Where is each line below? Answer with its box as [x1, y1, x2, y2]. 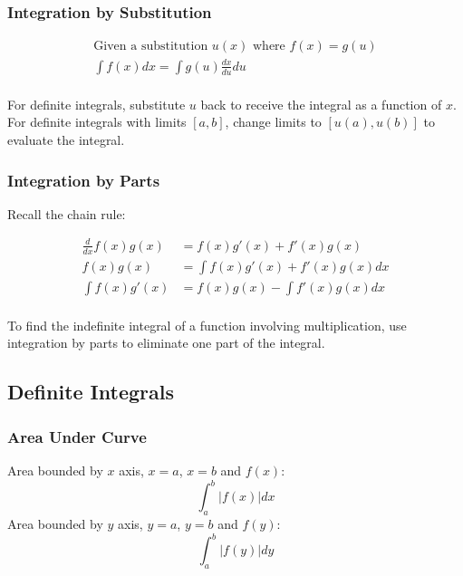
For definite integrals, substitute [7, 94, 186, 113]
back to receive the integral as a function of [200, 94, 442, 113]
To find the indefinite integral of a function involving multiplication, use [7, 315, 407, 334]
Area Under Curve [7, 425, 147, 447]
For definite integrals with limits [7, 112, 187, 131]
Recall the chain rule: [7, 204, 126, 223]
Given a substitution [93, 40, 208, 53]
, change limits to [225, 112, 322, 131]
